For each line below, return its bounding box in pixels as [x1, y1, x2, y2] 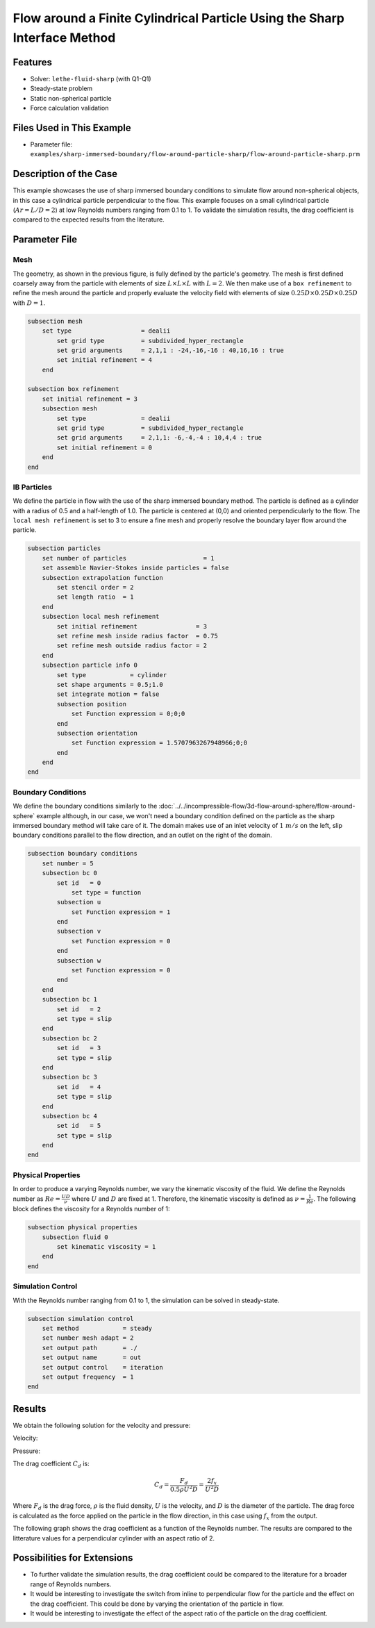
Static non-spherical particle [30, 94, 112, 102]
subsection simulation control [27, 1315, 135, 1322]
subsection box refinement [27, 385, 119, 393]
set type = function [71, 888, 142, 896]
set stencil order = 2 [56, 583, 135, 592]
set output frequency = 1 [42, 1372, 135, 1381]
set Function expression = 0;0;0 [71, 710, 185, 718]
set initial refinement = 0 [56, 443, 153, 451]
